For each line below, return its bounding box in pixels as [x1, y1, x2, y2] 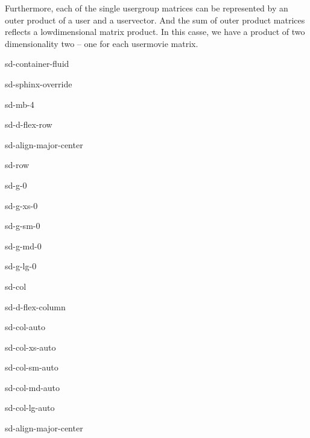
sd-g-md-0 [5, 239, 42, 252]
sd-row [5, 158, 30, 171]
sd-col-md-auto [5, 381, 60, 393]
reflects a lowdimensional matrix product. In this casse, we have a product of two [5, 25, 305, 38]
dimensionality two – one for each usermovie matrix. [5, 37, 198, 49]
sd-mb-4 [5, 98, 34, 110]
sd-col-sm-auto [5, 361, 59, 374]
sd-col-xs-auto [5, 340, 56, 353]
